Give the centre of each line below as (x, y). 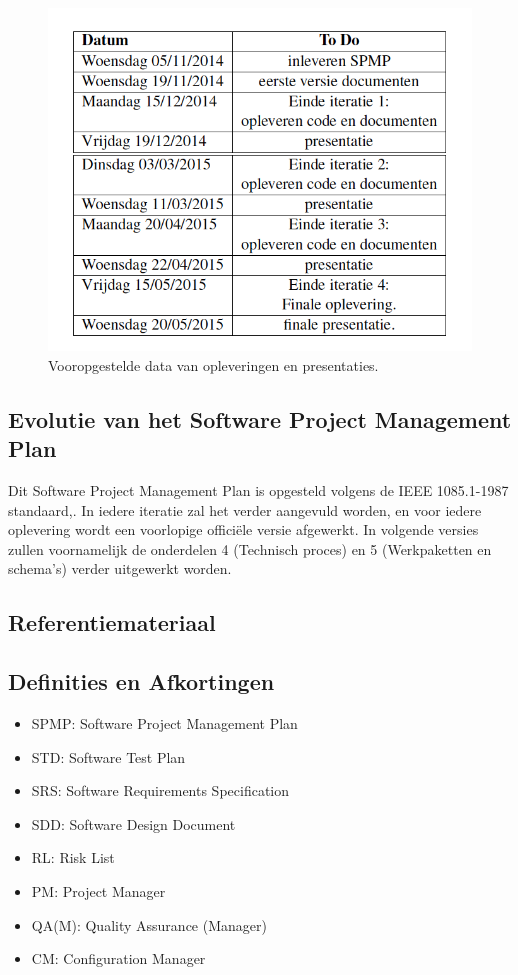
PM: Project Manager (98, 890)
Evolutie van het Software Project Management (260, 418)
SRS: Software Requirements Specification (160, 790)
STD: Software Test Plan (108, 756)
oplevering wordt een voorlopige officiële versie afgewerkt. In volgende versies (243, 529)
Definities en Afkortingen (141, 681)
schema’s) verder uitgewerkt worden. (120, 568)
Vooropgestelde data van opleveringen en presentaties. (213, 364)
